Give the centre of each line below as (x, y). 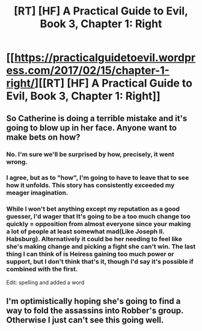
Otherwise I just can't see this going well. (85, 320)
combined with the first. (42, 269)
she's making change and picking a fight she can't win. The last (101, 247)
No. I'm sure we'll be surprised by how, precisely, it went (90, 154)
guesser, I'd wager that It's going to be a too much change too (98, 217)
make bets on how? (43, 137)
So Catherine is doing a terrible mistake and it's (97, 118)
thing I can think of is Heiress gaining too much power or (90, 254)
